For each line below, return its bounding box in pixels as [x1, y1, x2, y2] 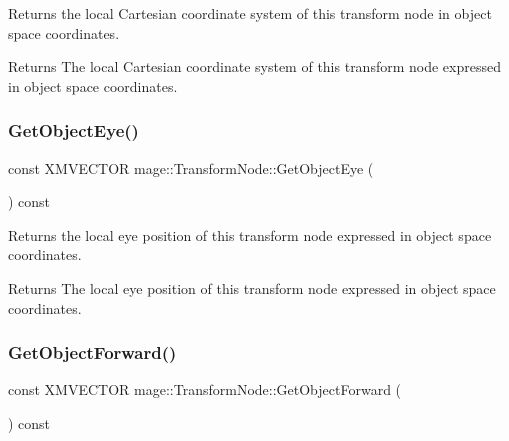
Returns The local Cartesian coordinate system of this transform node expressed [8, 56, 501, 77]
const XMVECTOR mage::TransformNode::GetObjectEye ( [8, 157, 374, 178]
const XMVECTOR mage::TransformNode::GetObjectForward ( [8, 379, 402, 400]
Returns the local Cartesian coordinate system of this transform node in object [8, 3, 492, 23]
